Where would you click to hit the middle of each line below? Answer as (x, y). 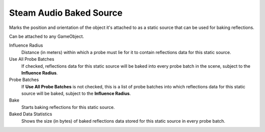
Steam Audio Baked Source (66, 13)
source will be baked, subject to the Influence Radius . (76, 94)
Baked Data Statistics (31, 114)
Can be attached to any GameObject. (47, 36)
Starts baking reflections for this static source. (68, 107)
